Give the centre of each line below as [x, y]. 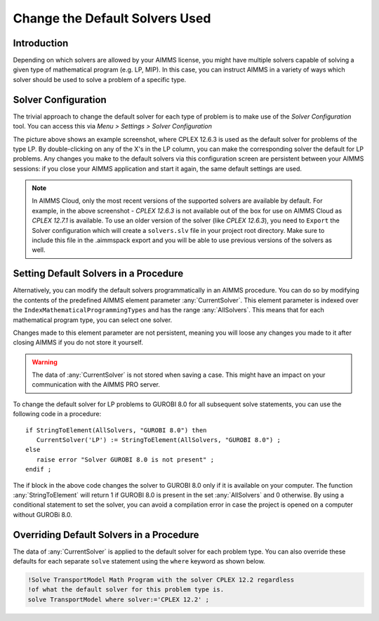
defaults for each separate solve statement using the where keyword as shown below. [139, 561]
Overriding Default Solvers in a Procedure [106, 534]
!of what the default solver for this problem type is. [126, 590]
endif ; [39, 469]
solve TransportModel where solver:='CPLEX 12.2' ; [119, 599]
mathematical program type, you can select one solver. [93, 320]
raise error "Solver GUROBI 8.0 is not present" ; [125, 459]
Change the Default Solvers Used [112, 18]
